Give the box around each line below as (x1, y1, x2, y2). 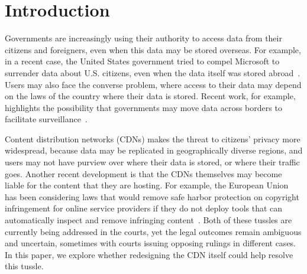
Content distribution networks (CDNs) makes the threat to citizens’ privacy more (5, 132, 300, 145)
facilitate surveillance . (5, 113, 88, 125)
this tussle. (5, 260, 44, 272)
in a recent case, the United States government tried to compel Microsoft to (5, 55, 280, 67)
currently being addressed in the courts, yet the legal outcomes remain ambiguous (5, 225, 302, 237)
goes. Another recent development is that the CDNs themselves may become (5, 167, 282, 180)
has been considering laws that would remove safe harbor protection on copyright (5, 190, 299, 203)
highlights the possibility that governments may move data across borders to (5, 101, 282, 113)
